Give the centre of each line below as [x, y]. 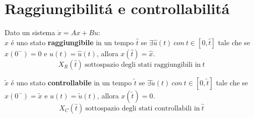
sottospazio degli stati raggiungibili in [143, 65]
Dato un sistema [30, 32]
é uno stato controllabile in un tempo [71, 82]
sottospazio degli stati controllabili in [143, 108]
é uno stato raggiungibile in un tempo [72, 42]
